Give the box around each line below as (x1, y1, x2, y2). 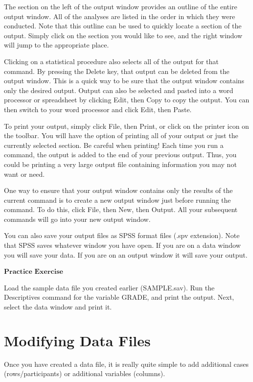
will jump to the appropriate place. (4, 40, 109, 50)
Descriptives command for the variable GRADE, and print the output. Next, (4, 292, 234, 302)
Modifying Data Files (4, 330, 151, 350)
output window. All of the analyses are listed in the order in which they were (4, 11, 235, 21)
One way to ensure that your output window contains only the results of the (4, 185, 233, 195)
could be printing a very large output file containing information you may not (4, 159, 237, 169)
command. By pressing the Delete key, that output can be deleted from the (4, 66, 230, 76)
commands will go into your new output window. (4, 214, 151, 224)
